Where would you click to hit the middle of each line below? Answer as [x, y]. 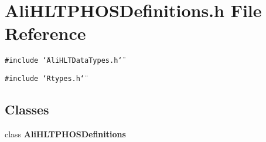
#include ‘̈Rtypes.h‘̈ [45, 78]
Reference [45, 33]
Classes [27, 109]
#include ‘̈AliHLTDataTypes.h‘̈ [64, 61]
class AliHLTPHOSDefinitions [65, 133]
